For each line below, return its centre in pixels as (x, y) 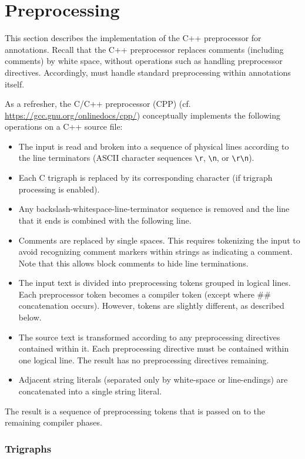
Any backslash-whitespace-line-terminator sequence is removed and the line (154, 209)
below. (30, 317)
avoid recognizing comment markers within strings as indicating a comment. (155, 252)
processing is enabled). (59, 189)
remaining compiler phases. (53, 422)
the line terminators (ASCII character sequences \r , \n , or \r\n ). (136, 158)
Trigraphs (28, 448)
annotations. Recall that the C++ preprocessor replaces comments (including (144, 49)
